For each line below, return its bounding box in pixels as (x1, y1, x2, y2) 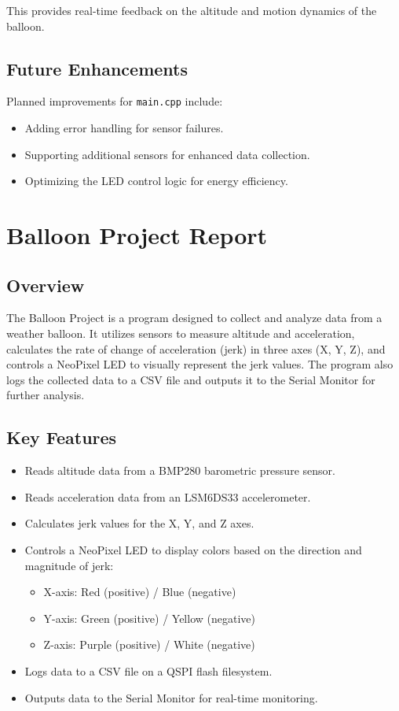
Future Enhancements (6, 56, 188, 80)
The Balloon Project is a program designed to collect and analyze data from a (6, 309, 383, 326)
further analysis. (6, 387, 85, 403)
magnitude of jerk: (24, 557, 114, 573)
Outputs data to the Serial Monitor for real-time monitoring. (24, 689, 318, 705)
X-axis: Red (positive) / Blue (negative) (43, 583, 236, 600)
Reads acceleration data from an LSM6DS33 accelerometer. (24, 488, 311, 505)
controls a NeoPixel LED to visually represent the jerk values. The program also (6, 356, 394, 372)
